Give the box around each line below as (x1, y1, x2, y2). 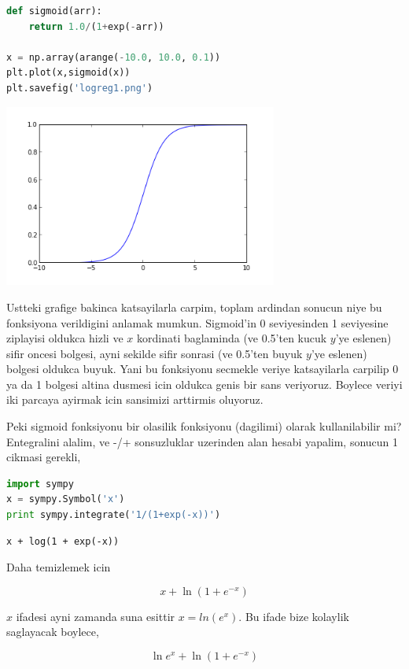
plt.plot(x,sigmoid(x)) (6, 67, 131, 79)
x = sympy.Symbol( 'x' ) (6, 493, 125, 505)
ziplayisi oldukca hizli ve (6, 330, 123, 346)
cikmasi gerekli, (6, 449, 81, 465)
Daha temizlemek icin (6, 559, 111, 575)
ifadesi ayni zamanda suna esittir (16, 608, 175, 624)
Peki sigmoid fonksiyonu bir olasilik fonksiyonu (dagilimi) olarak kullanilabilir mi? (6, 418, 402, 434)
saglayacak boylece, (6, 623, 99, 640)
